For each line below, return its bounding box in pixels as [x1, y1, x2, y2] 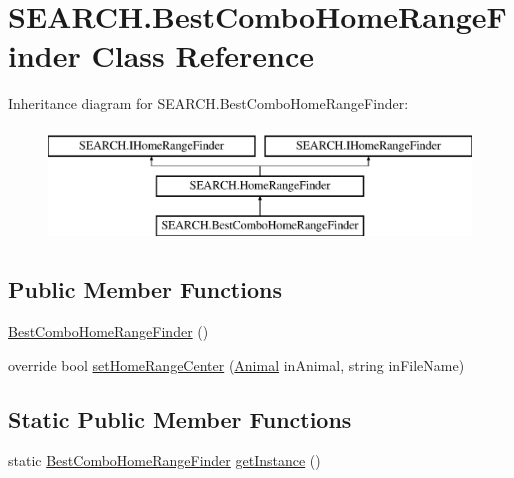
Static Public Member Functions [8, 403, 352, 434]
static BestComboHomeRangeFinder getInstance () [8, 450, 321, 471]
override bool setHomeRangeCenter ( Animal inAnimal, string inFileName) [8, 354, 465, 375]
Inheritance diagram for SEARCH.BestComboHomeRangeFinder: [8, 93, 409, 114]
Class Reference [91, 35, 314, 76]
